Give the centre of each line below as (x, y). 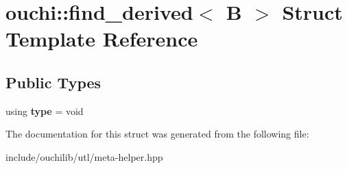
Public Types (53, 82)
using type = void (45, 110)
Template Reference (102, 39)
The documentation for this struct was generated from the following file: (157, 134)
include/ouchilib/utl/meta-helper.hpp (84, 156)
